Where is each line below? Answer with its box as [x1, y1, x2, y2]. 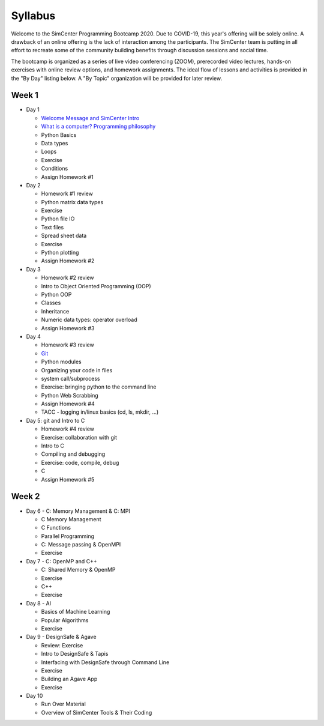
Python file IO [41, 215, 75, 222]
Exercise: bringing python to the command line [41, 383, 157, 390]
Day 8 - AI [26, 599, 51, 607]
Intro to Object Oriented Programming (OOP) [41, 282, 151, 289]
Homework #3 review [41, 341, 94, 348]
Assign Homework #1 [41, 173, 94, 180]
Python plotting [41, 249, 79, 256]
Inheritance [41, 307, 70, 315]
